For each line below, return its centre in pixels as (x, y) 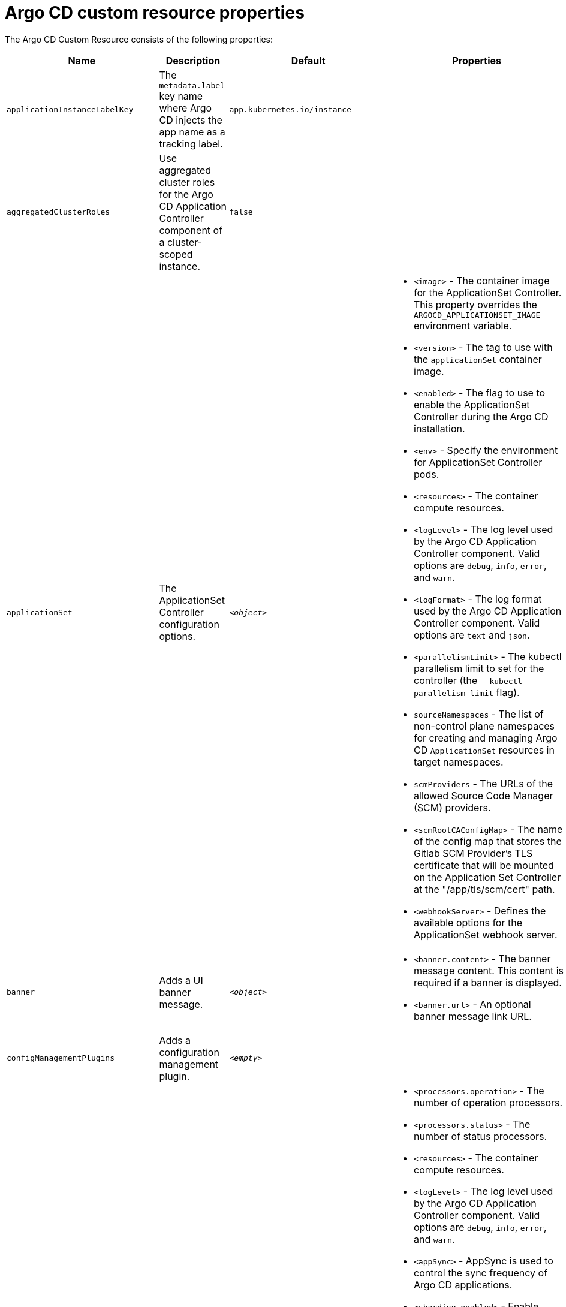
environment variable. (463, 325)
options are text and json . (472, 635)
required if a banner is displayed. (488, 982)
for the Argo (186, 194)
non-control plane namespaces (484, 726)
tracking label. (191, 144)
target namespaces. (459, 762)
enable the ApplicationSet (472, 404)
